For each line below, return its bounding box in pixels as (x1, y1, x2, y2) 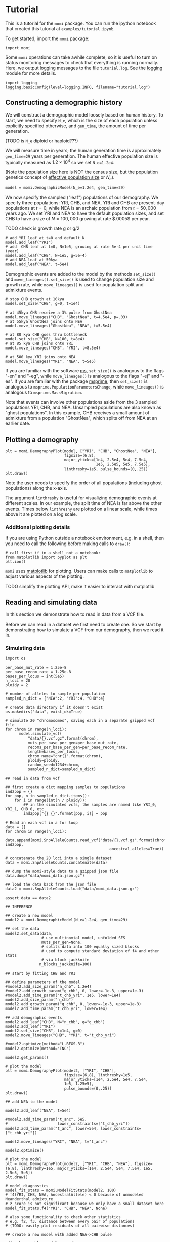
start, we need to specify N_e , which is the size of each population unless (5, 117, 158, 123)
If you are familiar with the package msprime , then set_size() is (14, 378, 148, 384)
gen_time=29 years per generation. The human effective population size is (5, 153, 158, 159)
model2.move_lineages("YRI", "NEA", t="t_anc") (5, 1139, 108, 1144)
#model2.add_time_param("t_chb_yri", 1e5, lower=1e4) (5, 993, 121, 998)
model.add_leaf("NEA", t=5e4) (5, 262, 69, 267)
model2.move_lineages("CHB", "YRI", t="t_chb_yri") (5, 1033, 116, 1038)
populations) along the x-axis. (5, 485, 67, 491)
